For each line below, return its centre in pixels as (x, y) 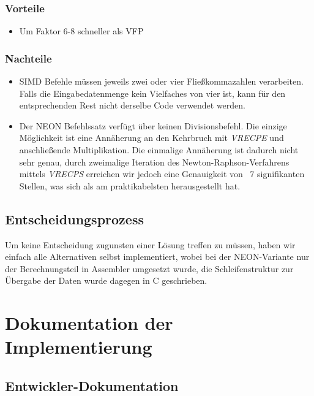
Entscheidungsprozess (74, 219)
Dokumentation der (89, 323)
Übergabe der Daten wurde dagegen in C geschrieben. (106, 280)
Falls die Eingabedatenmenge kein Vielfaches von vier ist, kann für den (152, 93)
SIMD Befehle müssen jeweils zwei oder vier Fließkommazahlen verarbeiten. (161, 81)
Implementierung (79, 347)
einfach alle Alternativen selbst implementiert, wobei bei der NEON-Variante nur (157, 257)
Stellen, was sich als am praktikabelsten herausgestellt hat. (130, 185)
